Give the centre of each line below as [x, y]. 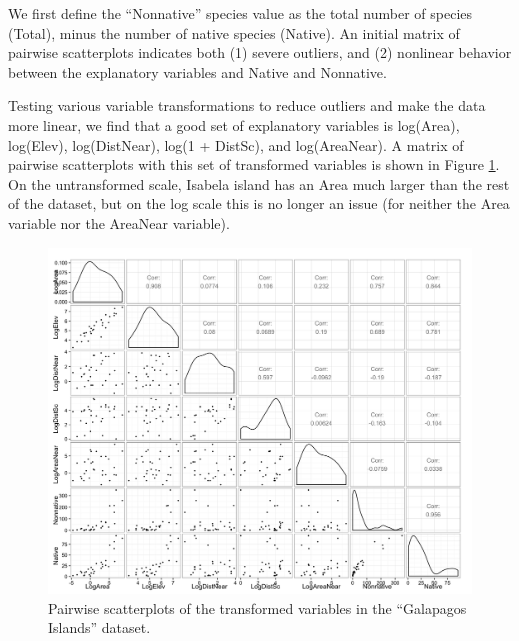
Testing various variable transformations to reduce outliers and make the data [247, 105]
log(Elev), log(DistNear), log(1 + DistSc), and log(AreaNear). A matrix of [236, 144]
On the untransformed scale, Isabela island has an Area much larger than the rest [259, 183]
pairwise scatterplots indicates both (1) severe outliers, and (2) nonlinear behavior [260, 52]
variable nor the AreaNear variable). [119, 222]
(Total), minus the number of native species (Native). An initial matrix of [234, 32]
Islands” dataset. [99, 627]
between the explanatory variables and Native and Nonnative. [197, 71]
